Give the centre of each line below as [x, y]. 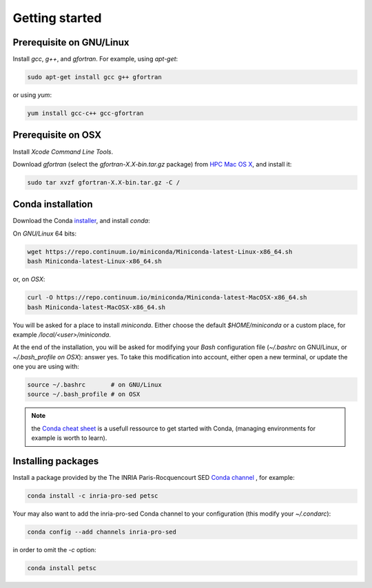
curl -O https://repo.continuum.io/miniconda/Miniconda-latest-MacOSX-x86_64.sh [167, 297]
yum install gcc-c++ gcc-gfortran [85, 113]
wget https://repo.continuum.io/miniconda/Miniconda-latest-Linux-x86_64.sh [160, 252]
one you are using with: [46, 367]
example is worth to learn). [69, 438]
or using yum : [32, 95]
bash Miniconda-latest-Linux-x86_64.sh [94, 261]
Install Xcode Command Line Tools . [63, 151]
